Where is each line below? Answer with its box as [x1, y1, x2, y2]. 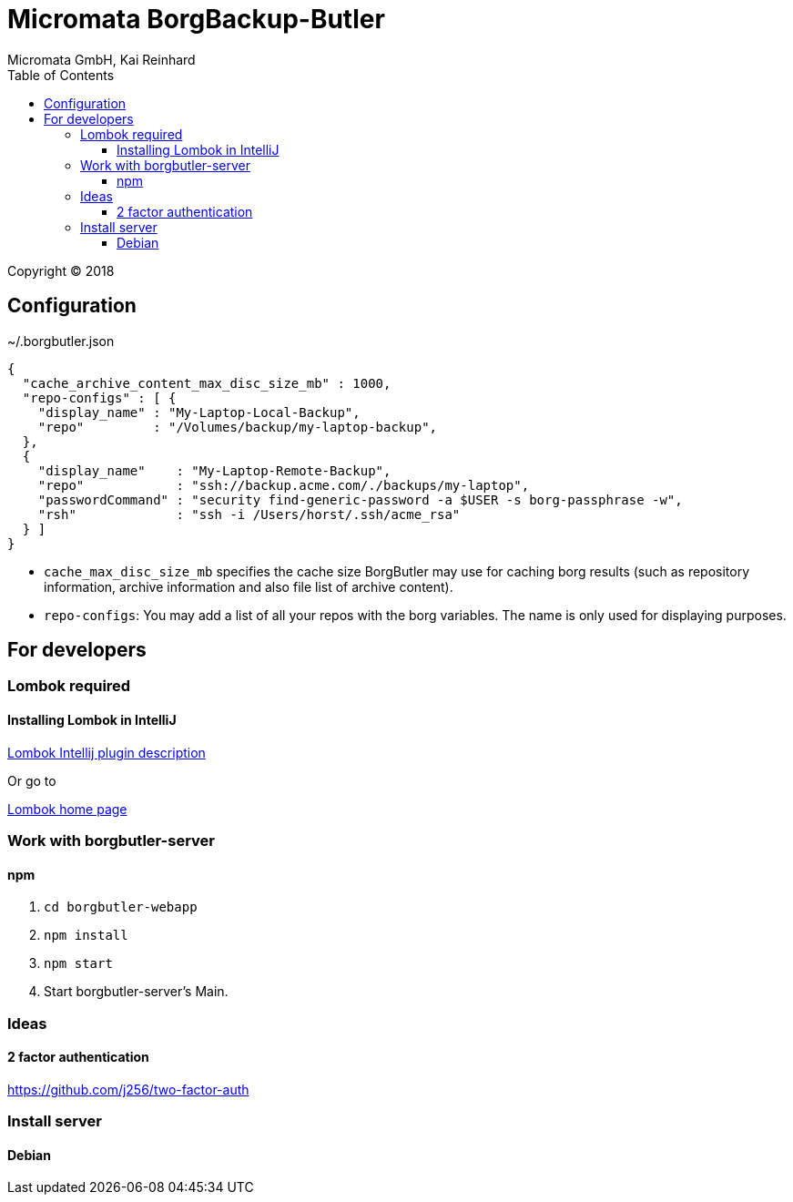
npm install [44, 928, 128, 943]
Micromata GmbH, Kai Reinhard [7, 51, 196, 67]
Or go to [7, 772, 56, 789]
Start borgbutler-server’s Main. [44, 983, 229, 1000]
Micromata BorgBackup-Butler [7, 4, 385, 35]
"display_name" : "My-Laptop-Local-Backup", [37, 404, 361, 420]
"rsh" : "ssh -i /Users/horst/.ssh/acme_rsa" [37, 506, 461, 522]
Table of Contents [7, 66, 115, 83]
